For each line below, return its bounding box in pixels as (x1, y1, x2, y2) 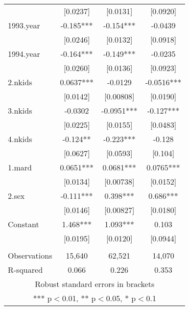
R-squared (8, 264, 43, 275)
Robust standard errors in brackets (35, 278, 155, 289)
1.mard (8, 162, 32, 173)
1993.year (8, 20, 40, 31)
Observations (8, 250, 52, 261)
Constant (8, 218, 39, 230)
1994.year (8, 48, 40, 59)
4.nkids (8, 133, 32, 144)
